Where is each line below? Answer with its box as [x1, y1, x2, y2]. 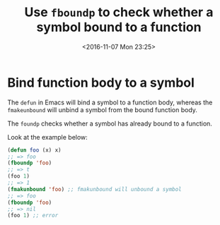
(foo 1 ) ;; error [7, 212, 59, 219]
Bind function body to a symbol [7, 75, 195, 90]
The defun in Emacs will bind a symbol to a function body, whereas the [7, 98, 213, 107]
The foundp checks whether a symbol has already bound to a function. [7, 119, 212, 128]
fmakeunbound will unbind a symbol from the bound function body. [7, 105, 198, 114]
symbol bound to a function [36, 19, 202, 35]
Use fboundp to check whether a [24, 4, 214, 20]
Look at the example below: [7, 133, 88, 141]
